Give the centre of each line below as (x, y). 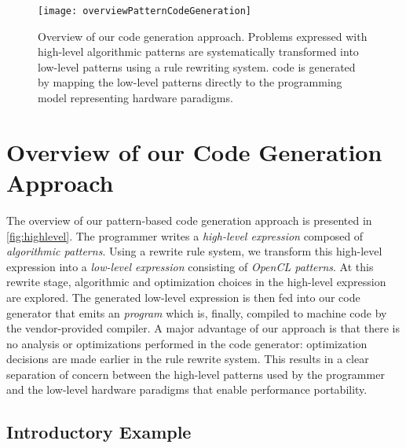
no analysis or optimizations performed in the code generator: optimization (187, 343)
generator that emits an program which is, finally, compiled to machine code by (197, 312)
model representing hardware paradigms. (135, 98)
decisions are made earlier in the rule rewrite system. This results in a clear (188, 359)
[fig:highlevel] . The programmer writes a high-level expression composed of (185, 235)
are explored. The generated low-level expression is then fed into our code (183, 297)
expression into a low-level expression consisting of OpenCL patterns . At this (190, 266)
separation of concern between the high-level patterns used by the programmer (196, 374)
